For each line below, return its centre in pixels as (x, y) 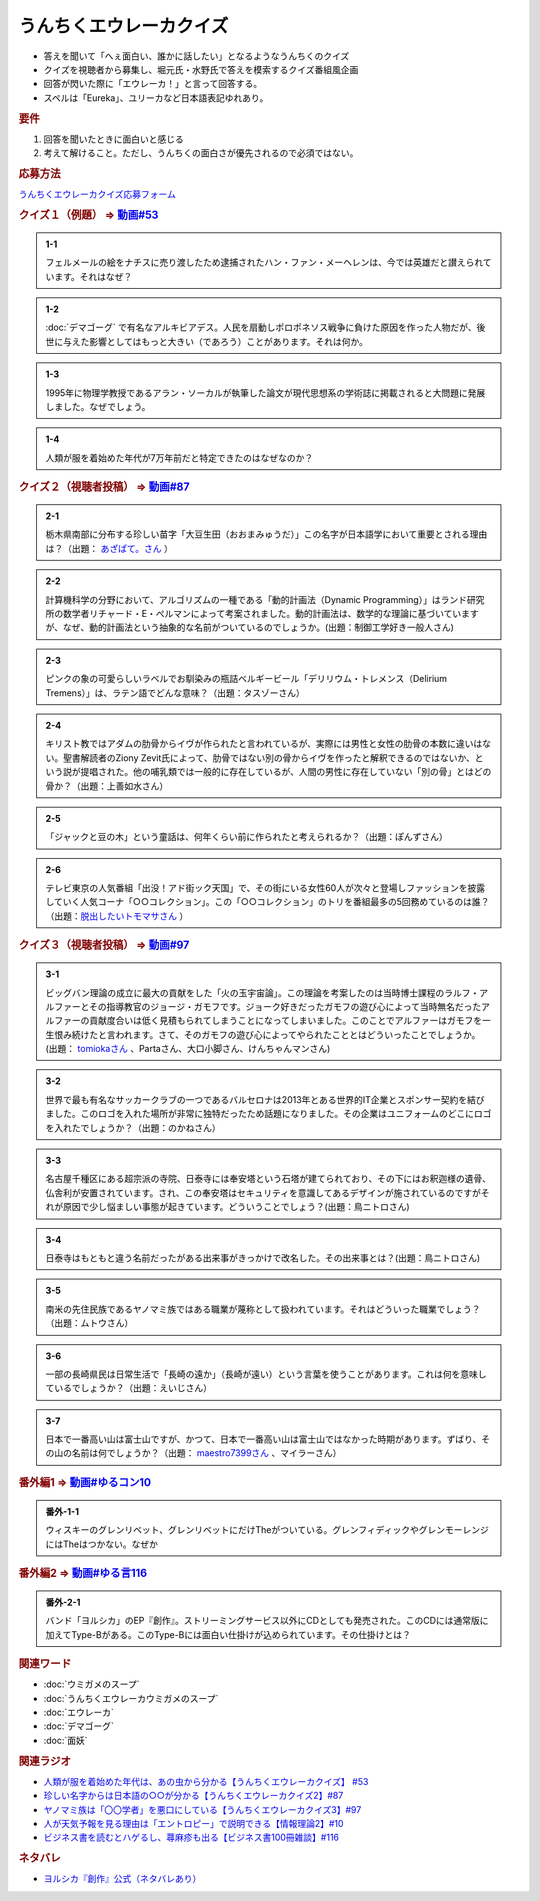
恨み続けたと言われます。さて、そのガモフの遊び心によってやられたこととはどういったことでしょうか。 (267, 1034)
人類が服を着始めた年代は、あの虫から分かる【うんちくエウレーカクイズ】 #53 (206, 1781)
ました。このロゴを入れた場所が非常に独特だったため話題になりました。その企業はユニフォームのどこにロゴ (268, 1114)
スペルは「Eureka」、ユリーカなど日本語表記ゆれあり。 (156, 97)
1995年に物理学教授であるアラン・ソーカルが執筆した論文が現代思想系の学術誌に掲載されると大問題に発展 (265, 392)
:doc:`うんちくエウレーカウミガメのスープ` (131, 1698)
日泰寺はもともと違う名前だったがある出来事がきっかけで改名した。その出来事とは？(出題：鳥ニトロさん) (263, 1257)
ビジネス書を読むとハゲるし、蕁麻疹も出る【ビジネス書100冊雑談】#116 (191, 1837)
